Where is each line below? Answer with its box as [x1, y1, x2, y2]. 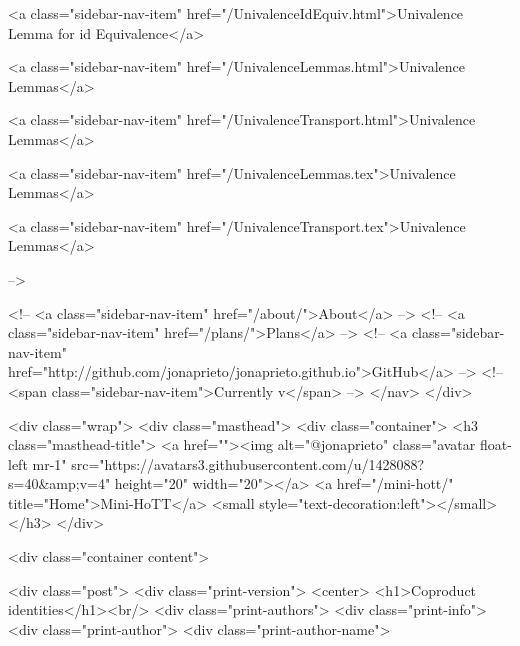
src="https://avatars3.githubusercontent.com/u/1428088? [71, 453, 425, 474]
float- [479, 434, 512, 455]
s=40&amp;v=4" [8, 473, 111, 494]
